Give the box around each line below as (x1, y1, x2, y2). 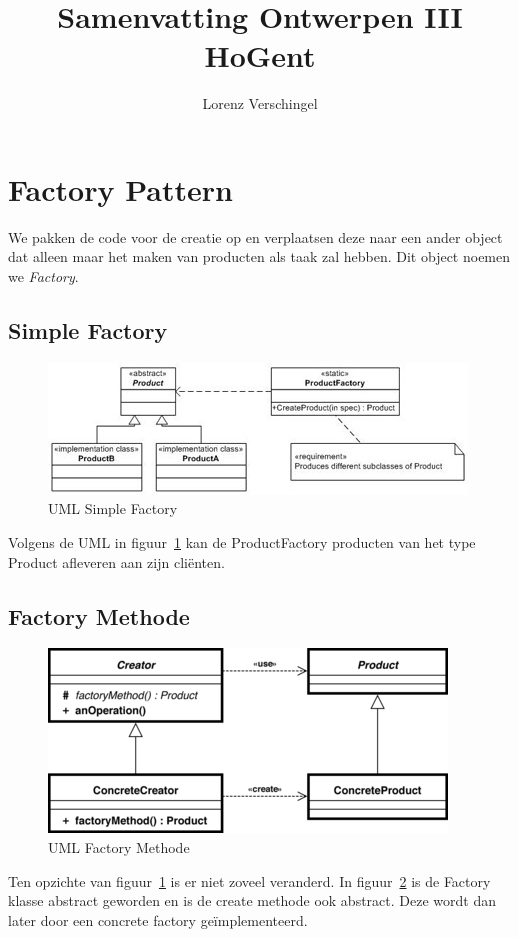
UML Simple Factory (48, 498, 178, 519)
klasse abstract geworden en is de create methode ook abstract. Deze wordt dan (8, 890, 496, 911)
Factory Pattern (8, 168, 233, 209)
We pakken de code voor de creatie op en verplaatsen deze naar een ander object (8, 226, 503, 247)
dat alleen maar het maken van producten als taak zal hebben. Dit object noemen (8, 246, 511, 267)
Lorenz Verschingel (202, 93, 318, 114)
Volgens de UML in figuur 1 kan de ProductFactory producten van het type (8, 532, 476, 553)
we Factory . (8, 266, 79, 287)
